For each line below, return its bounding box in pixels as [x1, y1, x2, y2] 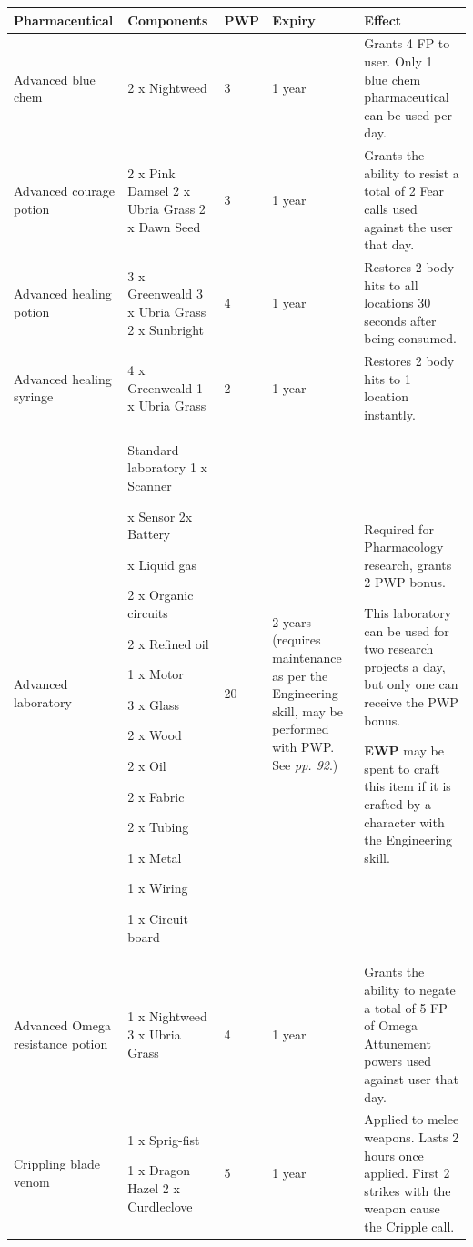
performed [272, 719, 329, 738]
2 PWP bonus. [364, 573, 446, 592]
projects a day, [364, 656, 446, 675]
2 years [272, 612, 312, 631]
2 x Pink [127, 163, 176, 182]
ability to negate [364, 979, 456, 999]
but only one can [364, 674, 458, 694]
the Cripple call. [364, 1216, 455, 1235]
